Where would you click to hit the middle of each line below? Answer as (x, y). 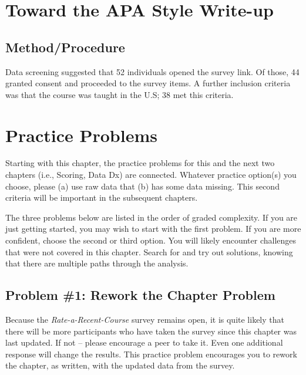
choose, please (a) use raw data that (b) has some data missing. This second (142, 186)
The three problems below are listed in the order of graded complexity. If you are (152, 217)
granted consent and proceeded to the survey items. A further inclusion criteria (148, 83)
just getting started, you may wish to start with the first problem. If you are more (153, 229)
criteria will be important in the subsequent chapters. (102, 197)
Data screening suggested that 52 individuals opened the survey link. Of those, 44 (152, 71)
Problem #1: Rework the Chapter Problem (140, 295)
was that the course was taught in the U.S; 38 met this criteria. (120, 94)
